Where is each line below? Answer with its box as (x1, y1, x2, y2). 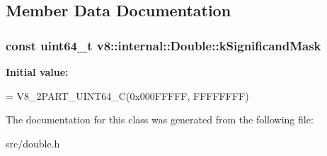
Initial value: (6, 65, 69, 79)
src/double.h (6, 135, 60, 150)
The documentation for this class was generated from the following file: (6, 112, 314, 127)
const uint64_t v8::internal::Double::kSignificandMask (6, 36, 321, 54)
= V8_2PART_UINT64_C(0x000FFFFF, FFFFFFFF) (6, 88, 249, 103)
